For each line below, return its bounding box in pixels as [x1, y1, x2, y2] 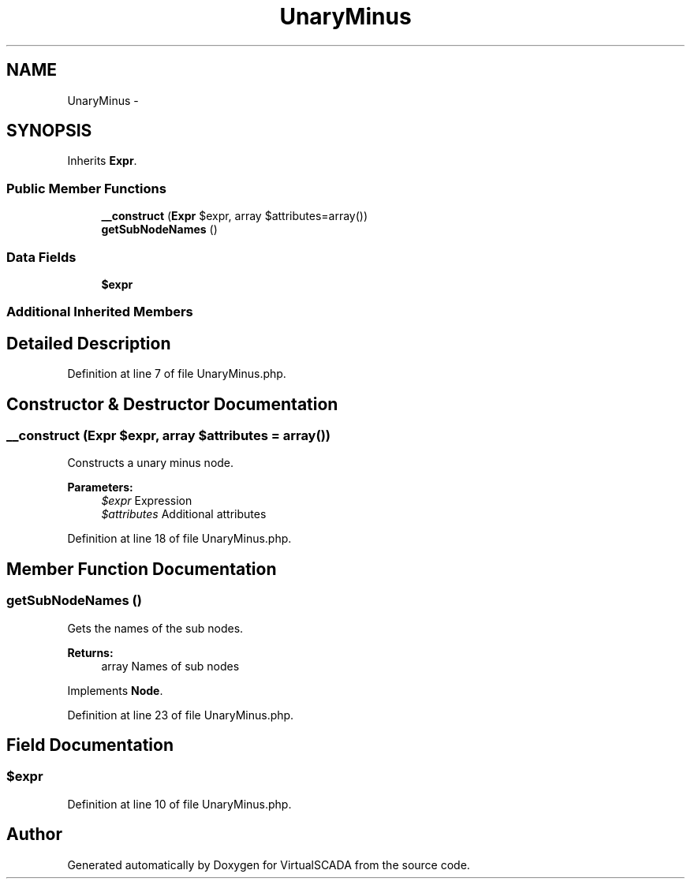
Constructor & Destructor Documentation [6, 394, 338, 414]
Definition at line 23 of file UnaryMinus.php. [67, 708, 294, 722]
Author [6, 824, 62, 845]
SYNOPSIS [6, 121, 92, 141]
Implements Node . [67, 683, 163, 697]
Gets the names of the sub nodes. [67, 621, 244, 635]
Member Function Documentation [6, 558, 277, 579]
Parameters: [67, 480, 133, 495]
